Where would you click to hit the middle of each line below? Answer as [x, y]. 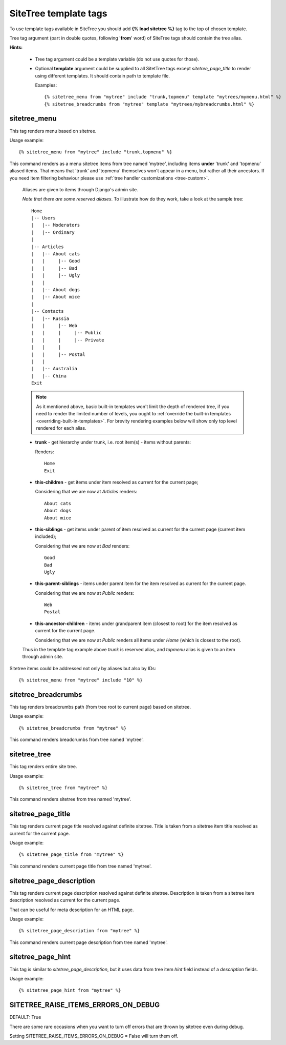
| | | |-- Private [68, 340]
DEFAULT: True [25, 1017]
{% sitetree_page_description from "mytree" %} [79, 931]
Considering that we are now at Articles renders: [86, 492]
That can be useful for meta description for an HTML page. [72, 910]
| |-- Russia [50, 318]
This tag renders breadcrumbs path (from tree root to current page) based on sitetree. [100, 707]
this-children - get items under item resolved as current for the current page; [117, 482]
